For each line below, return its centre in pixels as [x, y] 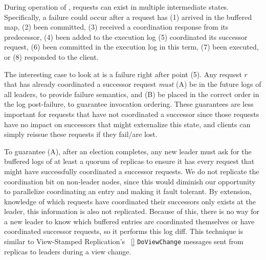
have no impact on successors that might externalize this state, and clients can [127, 124]
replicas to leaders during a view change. [68, 251]
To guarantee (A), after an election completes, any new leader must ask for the [128, 151]
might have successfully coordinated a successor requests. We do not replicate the [132, 171]
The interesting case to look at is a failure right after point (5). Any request [123, 74]
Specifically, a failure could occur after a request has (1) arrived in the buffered [128, 17]
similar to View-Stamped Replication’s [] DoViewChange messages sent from [124, 241]
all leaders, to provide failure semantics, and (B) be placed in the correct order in [132, 94]
